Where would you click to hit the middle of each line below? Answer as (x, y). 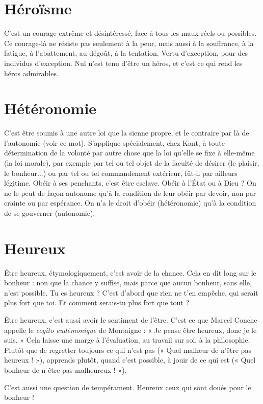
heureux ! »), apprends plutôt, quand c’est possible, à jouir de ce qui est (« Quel (130, 360)
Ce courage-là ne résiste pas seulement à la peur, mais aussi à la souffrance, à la (129, 43)
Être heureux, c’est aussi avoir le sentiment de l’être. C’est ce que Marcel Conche (131, 320)
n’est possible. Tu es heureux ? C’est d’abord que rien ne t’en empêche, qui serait (131, 292)
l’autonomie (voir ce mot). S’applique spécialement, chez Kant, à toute (114, 142)
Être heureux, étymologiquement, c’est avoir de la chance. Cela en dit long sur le (130, 272)
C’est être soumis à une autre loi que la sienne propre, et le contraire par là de (127, 133)
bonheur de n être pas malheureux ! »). (65, 370)
